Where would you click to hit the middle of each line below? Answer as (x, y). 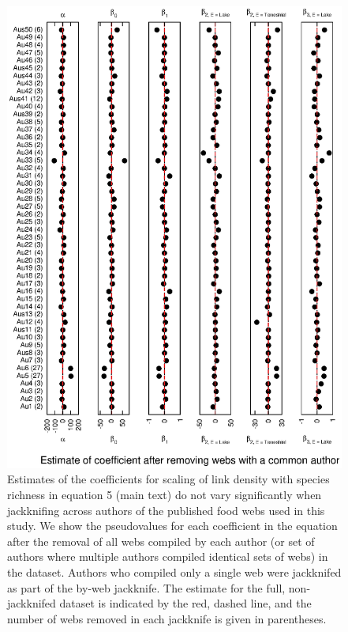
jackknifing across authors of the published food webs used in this (166, 510)
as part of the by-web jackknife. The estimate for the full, (146, 587)
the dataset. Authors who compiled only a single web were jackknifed (174, 571)
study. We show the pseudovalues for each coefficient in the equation (172, 526)
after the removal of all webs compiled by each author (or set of (161, 541)
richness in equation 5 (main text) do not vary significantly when (165, 494)
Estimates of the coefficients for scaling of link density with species (168, 479)
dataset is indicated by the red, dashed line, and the (185, 603)
